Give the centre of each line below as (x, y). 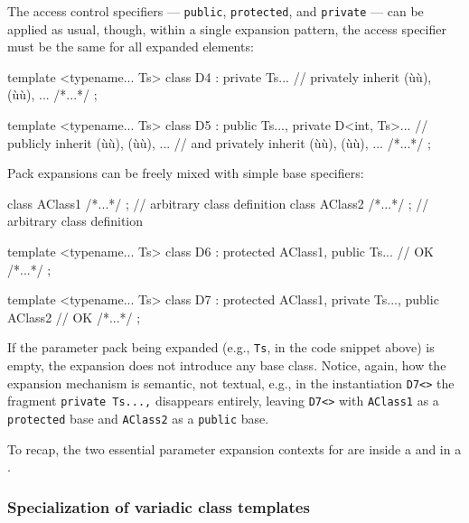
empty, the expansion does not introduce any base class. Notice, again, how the (227, 365)
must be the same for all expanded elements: (131, 47)
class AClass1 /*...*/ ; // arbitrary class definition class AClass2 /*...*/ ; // (218, 203)
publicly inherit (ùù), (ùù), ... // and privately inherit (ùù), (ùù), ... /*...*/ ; (219, 142)
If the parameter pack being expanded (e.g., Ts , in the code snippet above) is (221, 347)
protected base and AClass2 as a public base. (138, 418)
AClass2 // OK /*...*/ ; (74, 317)
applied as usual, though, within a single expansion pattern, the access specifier (227, 28)
